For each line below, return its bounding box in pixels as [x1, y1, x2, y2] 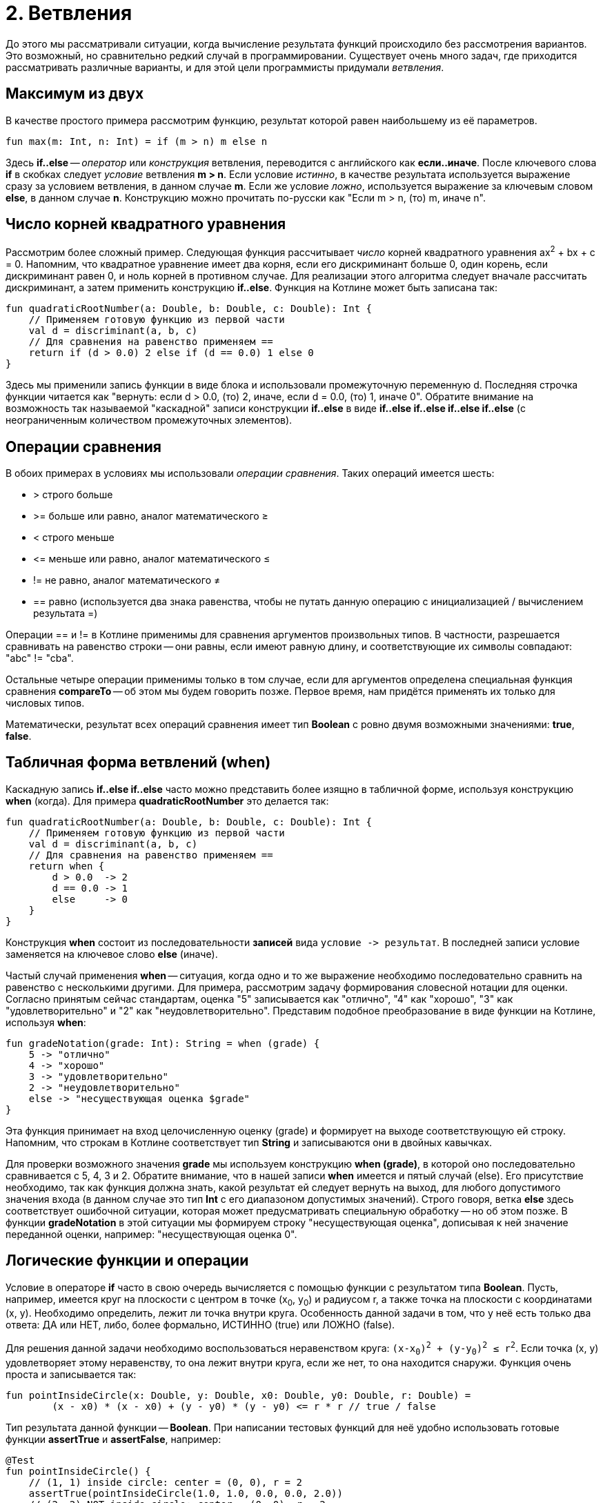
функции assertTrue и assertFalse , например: [6, 1433, 221, 1445]
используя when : [6, 1016, 86, 1028]
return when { [28, 860, 105, 872]
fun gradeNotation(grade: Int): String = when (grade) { [6, 1037, 320, 1049]
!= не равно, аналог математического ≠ [33, 573, 221, 586]
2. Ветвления [6, 1, 132, 25]
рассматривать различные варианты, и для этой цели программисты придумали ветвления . [6, 61, 444, 73]
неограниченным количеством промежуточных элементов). [6, 414, 293, 426]
